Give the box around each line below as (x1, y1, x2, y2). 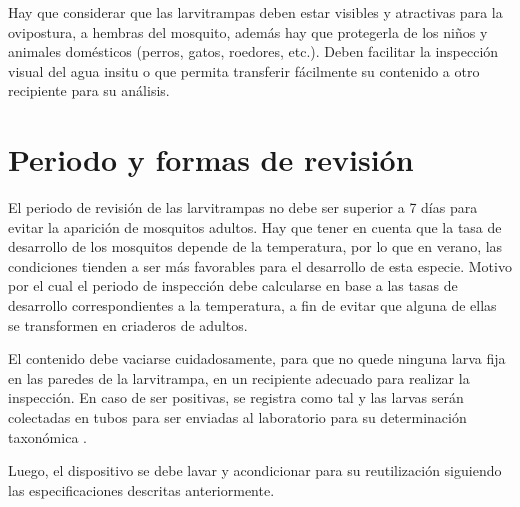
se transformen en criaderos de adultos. (8, 314, 248, 335)
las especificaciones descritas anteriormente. (8, 479, 275, 500)
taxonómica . (8, 426, 87, 447)
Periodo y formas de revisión (8, 139, 414, 180)
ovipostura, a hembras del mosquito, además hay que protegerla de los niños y (8, 21, 488, 42)
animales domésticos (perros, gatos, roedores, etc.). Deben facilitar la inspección (8, 41, 499, 62)
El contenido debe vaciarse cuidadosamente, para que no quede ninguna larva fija (8, 348, 506, 369)
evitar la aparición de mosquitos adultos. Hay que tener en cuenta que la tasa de (8, 216, 502, 237)
